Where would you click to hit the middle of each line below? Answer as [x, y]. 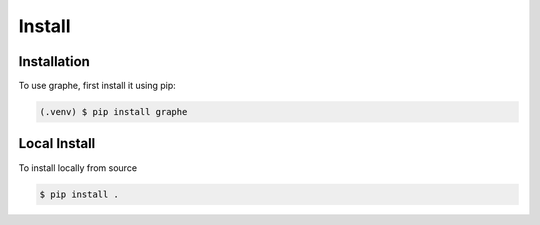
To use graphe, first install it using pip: [97, 86]
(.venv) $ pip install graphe [113, 112]
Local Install [57, 143]
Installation [54, 61]
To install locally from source [78, 167]
